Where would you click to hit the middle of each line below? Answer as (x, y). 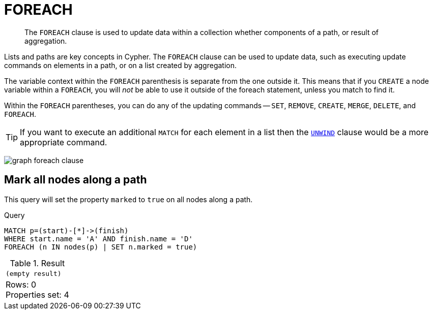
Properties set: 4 (37, 294)
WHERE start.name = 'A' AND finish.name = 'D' (98, 239)
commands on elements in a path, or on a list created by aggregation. (120, 65)
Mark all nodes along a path (76, 180)
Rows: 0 (21, 284)
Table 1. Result (37, 263)
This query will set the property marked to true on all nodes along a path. (128, 199)
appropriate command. (64, 142)
